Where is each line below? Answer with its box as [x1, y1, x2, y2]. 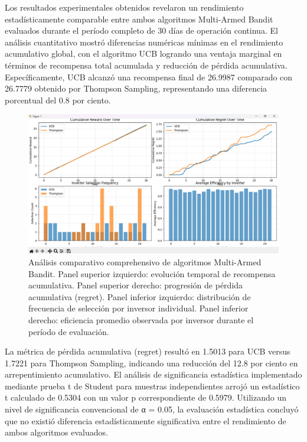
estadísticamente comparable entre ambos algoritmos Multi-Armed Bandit [5, 12, 273, 25]
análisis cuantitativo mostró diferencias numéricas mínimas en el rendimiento [5, 35, 283, 48]
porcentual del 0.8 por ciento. [5, 93, 111, 106]
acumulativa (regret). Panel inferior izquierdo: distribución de [28, 290, 251, 303]
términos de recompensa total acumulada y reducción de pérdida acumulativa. [5, 58, 288, 71]
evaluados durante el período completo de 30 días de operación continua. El [5, 24, 278, 37]
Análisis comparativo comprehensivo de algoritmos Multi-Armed [28, 255, 262, 268]
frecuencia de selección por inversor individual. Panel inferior [28, 302, 249, 314]
